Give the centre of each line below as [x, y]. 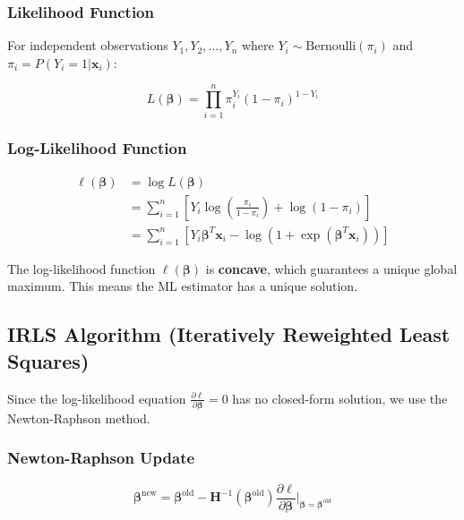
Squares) [48, 360]
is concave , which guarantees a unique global [331, 268]
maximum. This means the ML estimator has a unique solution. [183, 286]
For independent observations [88, 45]
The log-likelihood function [82, 268]
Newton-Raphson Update [101, 458]
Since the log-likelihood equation [97, 398]
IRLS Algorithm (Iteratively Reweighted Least [229, 334]
